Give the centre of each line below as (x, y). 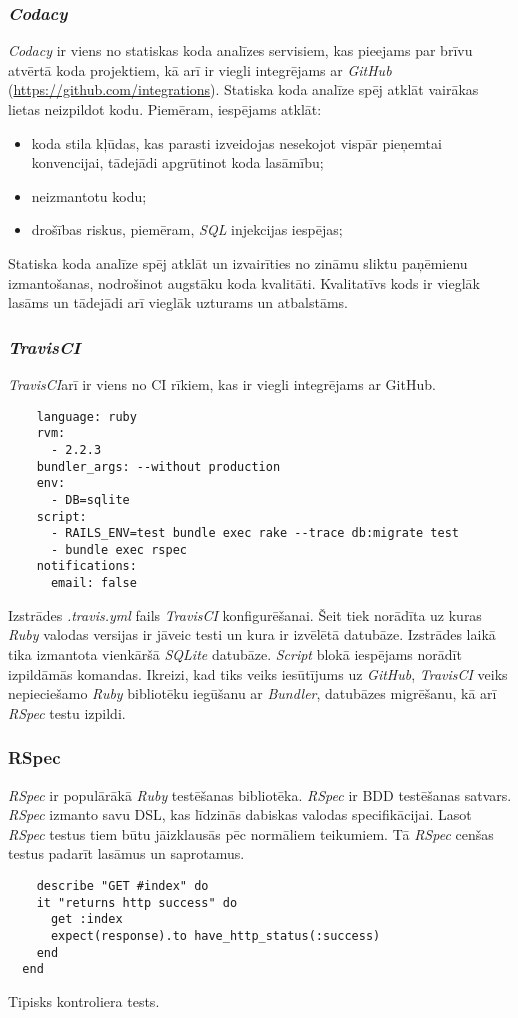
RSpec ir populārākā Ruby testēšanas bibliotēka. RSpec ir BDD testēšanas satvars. (260, 794)
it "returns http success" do (137, 902)
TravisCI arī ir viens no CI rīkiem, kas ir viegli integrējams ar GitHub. (222, 383)
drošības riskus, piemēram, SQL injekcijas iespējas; (187, 229)
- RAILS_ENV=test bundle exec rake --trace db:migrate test (255, 533)
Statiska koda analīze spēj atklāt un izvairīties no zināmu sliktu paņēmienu (238, 262)
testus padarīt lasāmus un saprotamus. (126, 853)
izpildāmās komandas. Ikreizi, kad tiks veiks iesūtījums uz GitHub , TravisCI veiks (258, 673)
